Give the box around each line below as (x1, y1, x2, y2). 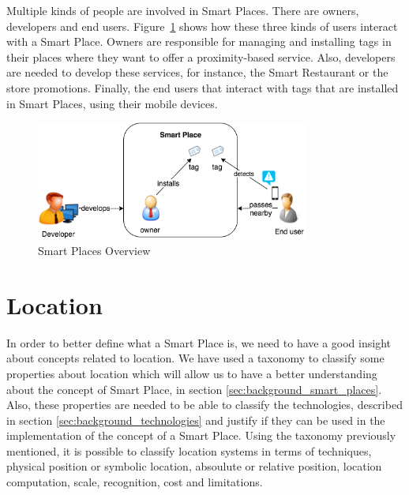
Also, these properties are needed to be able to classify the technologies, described (6, 396, 403, 413)
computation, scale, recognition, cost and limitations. (6, 474, 263, 490)
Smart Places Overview (38, 242, 151, 259)
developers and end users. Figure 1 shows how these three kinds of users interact (6, 17, 398, 34)
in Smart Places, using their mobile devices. (6, 95, 218, 111)
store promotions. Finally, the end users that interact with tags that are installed (6, 79, 399, 96)
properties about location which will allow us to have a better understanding (6, 365, 377, 381)
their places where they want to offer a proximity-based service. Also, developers (6, 48, 396, 65)
